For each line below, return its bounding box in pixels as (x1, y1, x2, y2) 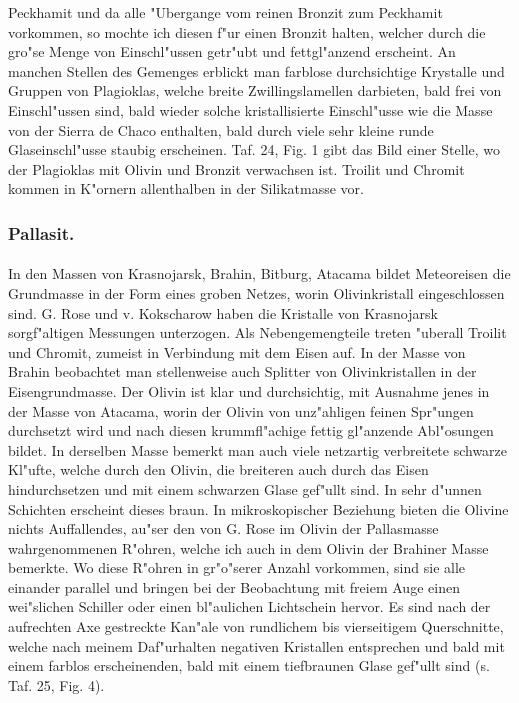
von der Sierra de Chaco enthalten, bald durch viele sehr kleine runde (8, 119, 434, 140)
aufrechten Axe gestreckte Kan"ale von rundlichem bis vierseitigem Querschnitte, (8, 616, 504, 637)
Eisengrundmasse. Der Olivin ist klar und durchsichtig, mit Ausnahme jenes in (8, 380, 490, 401)
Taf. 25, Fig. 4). (8, 674, 105, 695)
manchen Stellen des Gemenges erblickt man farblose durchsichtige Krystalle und (8, 60, 505, 81)
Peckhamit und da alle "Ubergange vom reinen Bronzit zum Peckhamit (8, 2, 443, 22)
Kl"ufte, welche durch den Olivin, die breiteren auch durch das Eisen (8, 459, 429, 480)
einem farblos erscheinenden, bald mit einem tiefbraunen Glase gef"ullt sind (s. (8, 655, 490, 676)
